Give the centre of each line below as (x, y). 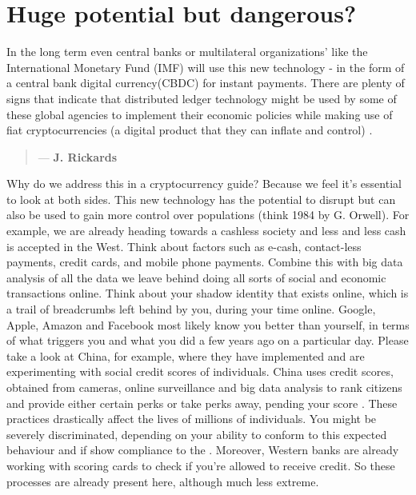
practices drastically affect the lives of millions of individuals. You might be (192, 419)
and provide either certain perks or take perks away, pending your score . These (202, 403)
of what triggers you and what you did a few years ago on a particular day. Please (208, 340)
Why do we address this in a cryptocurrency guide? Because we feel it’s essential (204, 184)
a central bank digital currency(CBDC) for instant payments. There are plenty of (206, 83)
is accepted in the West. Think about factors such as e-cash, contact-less (184, 246)
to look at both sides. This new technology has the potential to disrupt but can (201, 199)
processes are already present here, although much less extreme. (163, 481)
